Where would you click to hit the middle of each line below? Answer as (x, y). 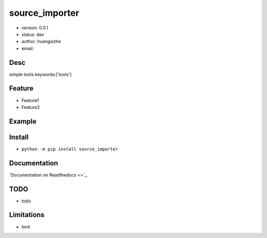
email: (28, 48)
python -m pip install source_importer (70, 149)
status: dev (33, 34)
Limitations (27, 215)
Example (23, 121)
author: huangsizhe (41, 42)
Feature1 (30, 100)
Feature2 (31, 107)
